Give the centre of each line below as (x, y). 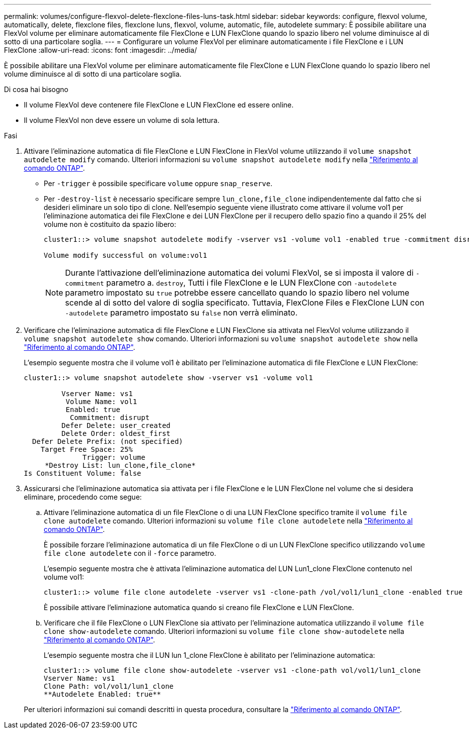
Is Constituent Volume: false (83, 473)
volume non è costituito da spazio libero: (110, 224)
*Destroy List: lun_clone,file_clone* (120, 465)
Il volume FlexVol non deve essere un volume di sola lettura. (122, 120)
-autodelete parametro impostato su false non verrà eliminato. (181, 313)
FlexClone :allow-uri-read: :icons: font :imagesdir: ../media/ (101, 50)
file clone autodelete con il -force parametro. (130, 553)
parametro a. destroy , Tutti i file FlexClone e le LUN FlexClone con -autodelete (251, 283)
